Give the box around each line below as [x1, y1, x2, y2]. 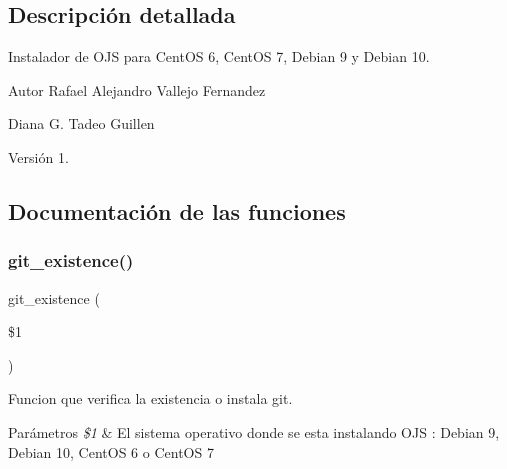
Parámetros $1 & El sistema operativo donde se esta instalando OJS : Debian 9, [8, 421, 500, 442]
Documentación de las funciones [8, 195, 346, 226]
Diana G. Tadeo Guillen [8, 113, 155, 134]
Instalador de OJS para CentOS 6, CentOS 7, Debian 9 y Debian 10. [8, 46, 430, 67]
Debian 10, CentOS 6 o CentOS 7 [8, 441, 214, 462]
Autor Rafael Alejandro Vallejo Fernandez [8, 79, 266, 100]
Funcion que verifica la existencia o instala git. [8, 388, 293, 409]
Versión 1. [8, 146, 69, 167]
